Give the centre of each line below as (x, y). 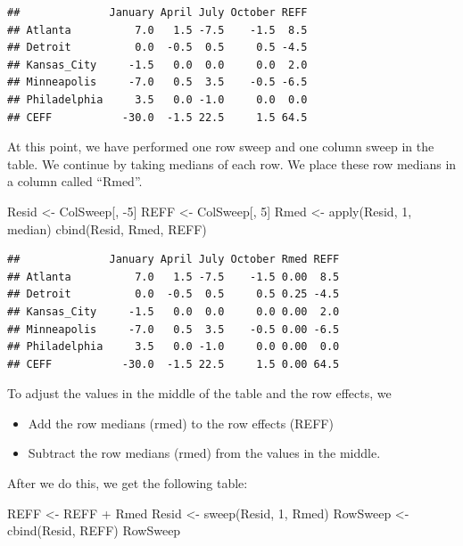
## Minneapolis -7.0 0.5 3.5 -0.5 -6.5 (157, 82)
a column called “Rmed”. (75, 181)
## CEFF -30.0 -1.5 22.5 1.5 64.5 (157, 117)
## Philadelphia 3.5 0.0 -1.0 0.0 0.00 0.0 (174, 347)
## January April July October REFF (157, 12)
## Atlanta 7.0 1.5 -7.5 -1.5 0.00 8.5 (174, 277)
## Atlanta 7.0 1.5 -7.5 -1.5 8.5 (157, 30)
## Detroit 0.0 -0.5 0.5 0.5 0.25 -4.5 (174, 294)
